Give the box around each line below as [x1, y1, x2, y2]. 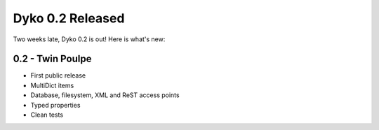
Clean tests [30, 110, 63, 119]
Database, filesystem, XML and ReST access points [30, 91, 180, 99]
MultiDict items [30, 81, 74, 89]
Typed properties [30, 101, 81, 109]
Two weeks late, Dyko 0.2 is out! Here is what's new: [13, 35, 166, 43]
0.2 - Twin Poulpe [13, 53, 92, 65]
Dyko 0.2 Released [13, 10, 125, 26]
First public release [30, 71, 86, 80]
